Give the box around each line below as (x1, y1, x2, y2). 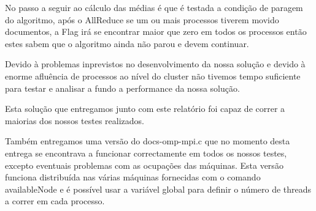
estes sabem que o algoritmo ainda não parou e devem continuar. (5, 37, 249, 50)
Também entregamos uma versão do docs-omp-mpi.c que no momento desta (5, 135, 290, 147)
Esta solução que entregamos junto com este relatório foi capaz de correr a (5, 102, 285, 115)
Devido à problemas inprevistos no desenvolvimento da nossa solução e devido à (5, 57, 306, 70)
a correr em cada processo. (5, 194, 105, 207)
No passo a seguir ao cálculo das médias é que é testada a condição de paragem (5, 1, 303, 13)
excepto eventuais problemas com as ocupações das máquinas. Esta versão (5, 158, 283, 171)
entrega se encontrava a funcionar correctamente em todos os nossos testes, (5, 146, 287, 159)
